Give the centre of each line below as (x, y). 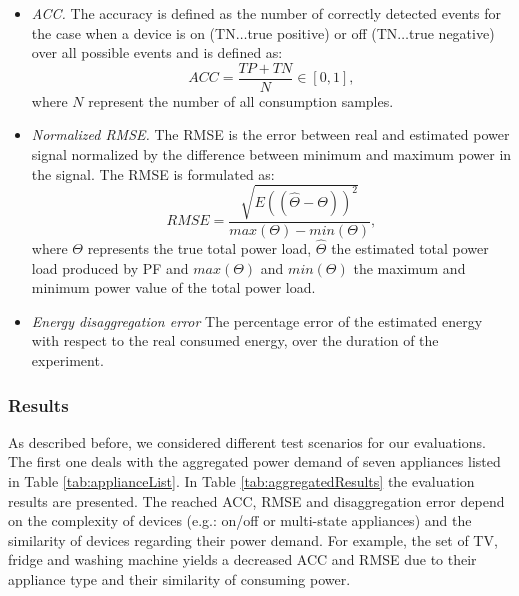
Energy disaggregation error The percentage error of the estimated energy (257, 320)
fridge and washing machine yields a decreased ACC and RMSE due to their (242, 559)
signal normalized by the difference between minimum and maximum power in (271, 154)
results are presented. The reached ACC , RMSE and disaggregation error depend (256, 500)
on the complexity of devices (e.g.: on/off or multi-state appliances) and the (240, 520)
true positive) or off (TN (322, 32)
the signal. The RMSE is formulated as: (153, 173)
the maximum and (409, 267)
